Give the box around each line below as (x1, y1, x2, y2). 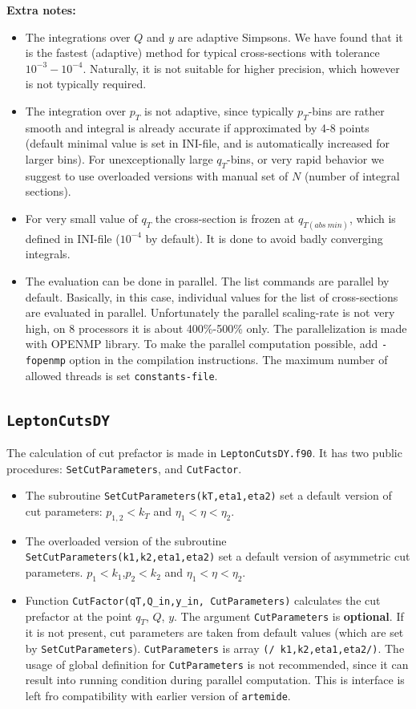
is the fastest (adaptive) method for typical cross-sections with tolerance (25, 44, 380, 61)
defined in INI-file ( (25, 229, 120, 246)
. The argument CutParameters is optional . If (174, 607, 404, 624)
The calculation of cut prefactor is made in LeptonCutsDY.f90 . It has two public (6, 444, 402, 461)
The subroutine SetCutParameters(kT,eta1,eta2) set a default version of (25, 487, 392, 504)
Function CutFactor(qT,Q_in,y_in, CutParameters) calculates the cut (25, 591, 381, 608)
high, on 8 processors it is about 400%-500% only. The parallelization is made (25, 319, 407, 336)
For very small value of (25, 209, 138, 226)
